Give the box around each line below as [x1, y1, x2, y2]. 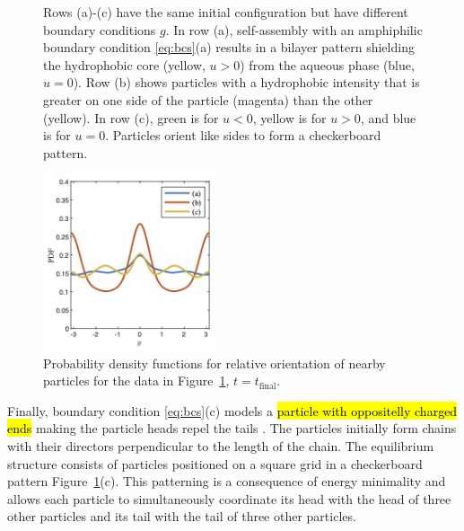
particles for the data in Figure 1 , [43, 371, 230, 390]
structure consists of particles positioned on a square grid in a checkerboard [7, 454, 423, 473]
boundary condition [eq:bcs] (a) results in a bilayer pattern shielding [43, 38, 415, 57]
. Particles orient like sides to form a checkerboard [105, 126, 381, 145]
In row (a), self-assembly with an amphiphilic [173, 20, 423, 39]
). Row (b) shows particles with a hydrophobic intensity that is [73, 73, 420, 92]
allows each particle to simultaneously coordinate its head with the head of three [7, 489, 451, 508]
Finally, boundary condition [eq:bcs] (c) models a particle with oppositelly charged [7, 401, 458, 420]
